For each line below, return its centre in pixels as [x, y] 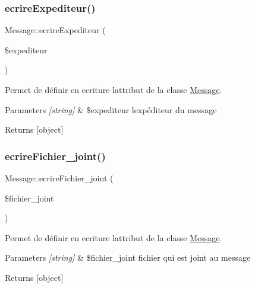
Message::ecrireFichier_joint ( [59, 178]
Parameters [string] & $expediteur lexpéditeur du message [111, 109]
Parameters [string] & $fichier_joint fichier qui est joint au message [128, 257]
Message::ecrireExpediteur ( [55, 30]
